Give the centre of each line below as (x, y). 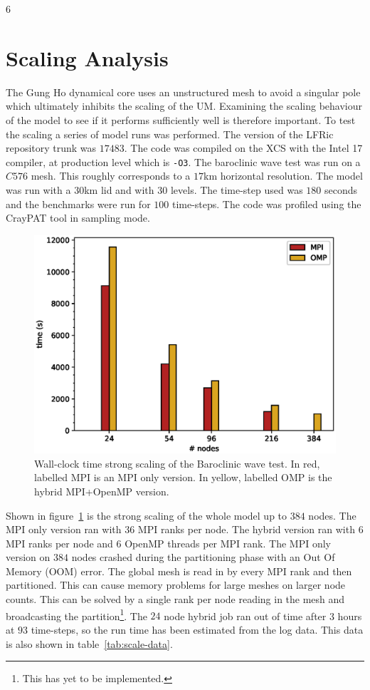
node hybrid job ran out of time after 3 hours (263, 616)
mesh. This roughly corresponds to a (111, 176)
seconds (341, 189)
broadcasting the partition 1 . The (76, 614)
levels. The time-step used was (237, 189)
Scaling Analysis (87, 57)
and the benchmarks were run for (78, 204)
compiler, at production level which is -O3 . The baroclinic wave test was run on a (183, 161)
